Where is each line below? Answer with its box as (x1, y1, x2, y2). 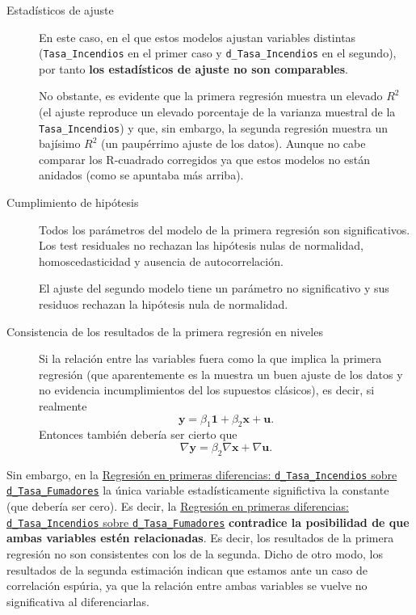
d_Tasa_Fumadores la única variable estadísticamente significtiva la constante (6, 482, 389, 499)
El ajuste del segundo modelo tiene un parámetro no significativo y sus (39, 280, 389, 297)
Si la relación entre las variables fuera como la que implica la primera (39, 350, 382, 367)
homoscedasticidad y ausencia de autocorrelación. (39, 252, 284, 269)
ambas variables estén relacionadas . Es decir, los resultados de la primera (6, 529, 394, 546)
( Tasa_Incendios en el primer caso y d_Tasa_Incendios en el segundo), (39, 44, 397, 61)
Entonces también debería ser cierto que (39, 426, 237, 443)
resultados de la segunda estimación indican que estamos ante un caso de (6, 561, 368, 578)
